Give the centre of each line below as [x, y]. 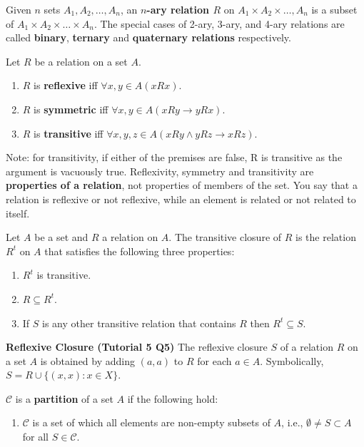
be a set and [61, 237]
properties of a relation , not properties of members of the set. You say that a [182, 185]
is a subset [334, 9]
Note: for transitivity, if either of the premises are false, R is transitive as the [174, 157]
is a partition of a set [64, 398]
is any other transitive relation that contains [139, 323]
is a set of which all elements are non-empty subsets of [151, 422]
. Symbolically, [292, 360]
